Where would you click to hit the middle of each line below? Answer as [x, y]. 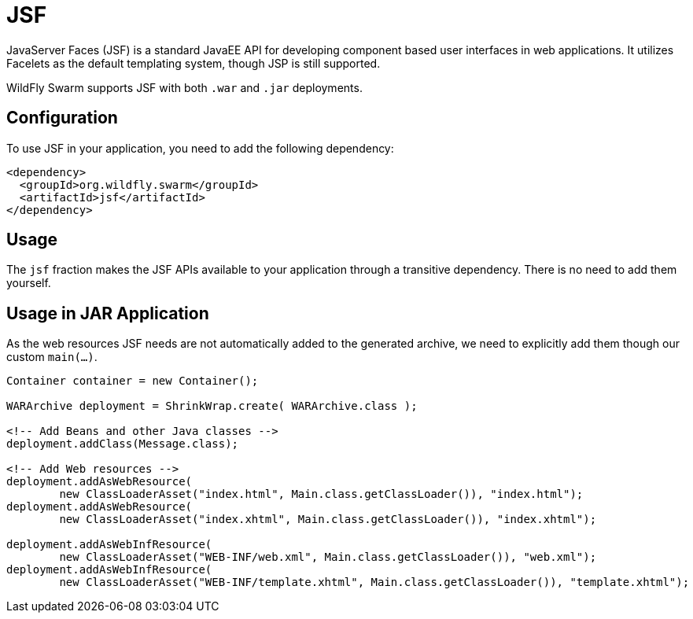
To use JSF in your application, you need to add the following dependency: [200, 148]
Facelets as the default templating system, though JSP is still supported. [194, 63]
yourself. [29, 283]
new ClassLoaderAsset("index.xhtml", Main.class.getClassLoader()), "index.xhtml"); [328, 520]
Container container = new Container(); [133, 381]
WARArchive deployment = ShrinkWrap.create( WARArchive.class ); [212, 406]
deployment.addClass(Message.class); [123, 444]
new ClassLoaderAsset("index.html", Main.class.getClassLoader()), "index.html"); [321, 494]
